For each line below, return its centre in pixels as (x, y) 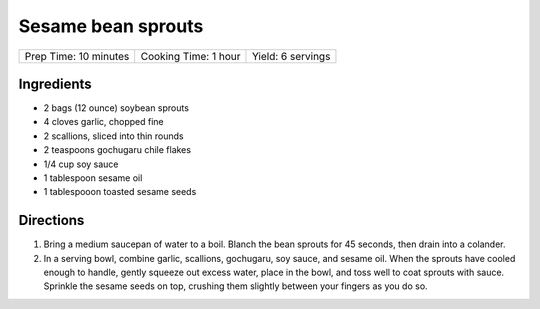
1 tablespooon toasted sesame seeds (120, 192)
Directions (51, 220)
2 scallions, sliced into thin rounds (113, 136)
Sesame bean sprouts (111, 26)
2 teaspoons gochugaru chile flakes (117, 150)
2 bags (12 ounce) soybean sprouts (116, 108)
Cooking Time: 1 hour (190, 56)
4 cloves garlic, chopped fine (103, 122)
